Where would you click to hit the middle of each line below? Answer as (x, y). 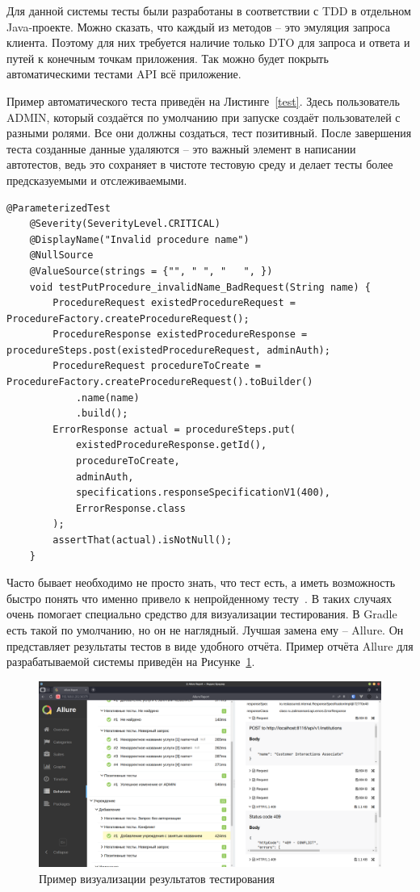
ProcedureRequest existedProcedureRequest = (174, 303)
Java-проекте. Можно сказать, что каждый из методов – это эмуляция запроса (198, 26)
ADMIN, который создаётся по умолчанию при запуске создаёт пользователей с (204, 117)
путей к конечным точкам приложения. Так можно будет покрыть (168, 58)
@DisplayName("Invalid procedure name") (139, 239)
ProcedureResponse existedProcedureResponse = (180, 335)
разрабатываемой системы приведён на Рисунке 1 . (131, 662)
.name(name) (107, 398)
